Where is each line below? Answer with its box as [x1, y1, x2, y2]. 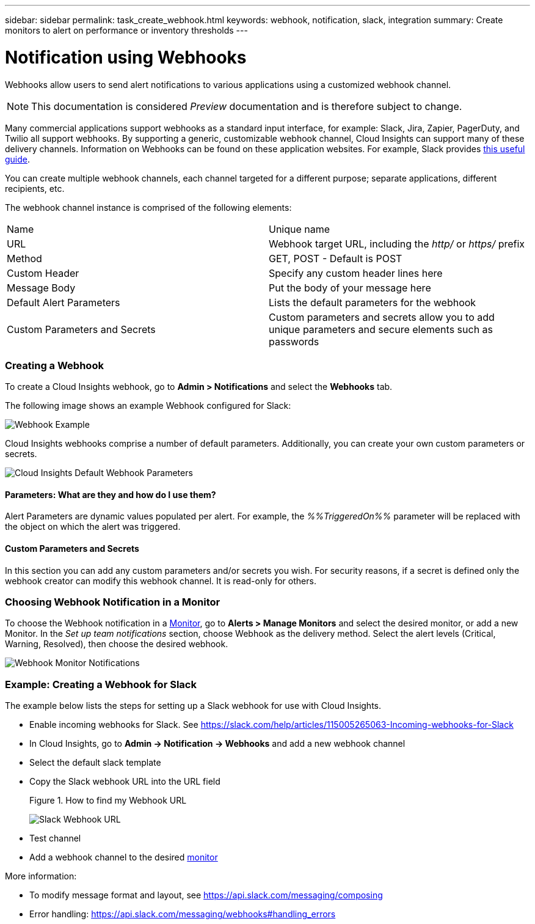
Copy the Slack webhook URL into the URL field [29, 776, 220, 787]
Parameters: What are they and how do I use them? [5, 489, 216, 500]
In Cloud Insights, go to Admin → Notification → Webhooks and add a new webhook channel [29, 738, 406, 749]
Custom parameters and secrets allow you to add [269, 310, 495, 323]
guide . [5, 153, 31, 164]
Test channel [29, 833, 81, 844]
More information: [5, 871, 77, 882]
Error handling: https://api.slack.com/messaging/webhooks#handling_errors [29, 909, 336, 920]
